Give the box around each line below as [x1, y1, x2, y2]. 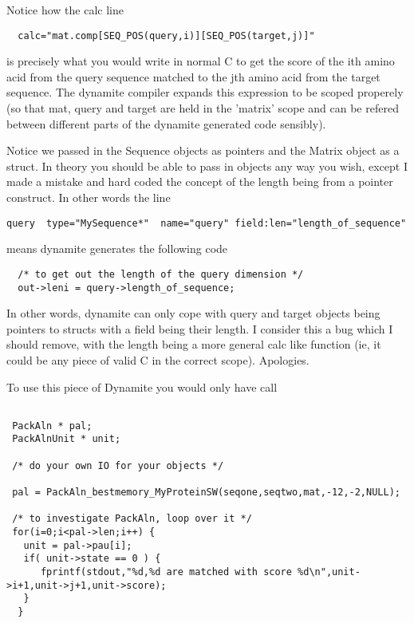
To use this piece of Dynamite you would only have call [6, 378, 278, 395]
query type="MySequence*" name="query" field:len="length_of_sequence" [6, 217, 407, 229]
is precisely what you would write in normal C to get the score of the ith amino [6, 53, 395, 69]
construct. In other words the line [6, 189, 171, 205]
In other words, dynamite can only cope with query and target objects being [6, 305, 380, 321]
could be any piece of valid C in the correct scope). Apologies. [6, 351, 310, 368]
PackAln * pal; [12, 420, 93, 432]
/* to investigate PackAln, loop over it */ [12, 513, 252, 525]
